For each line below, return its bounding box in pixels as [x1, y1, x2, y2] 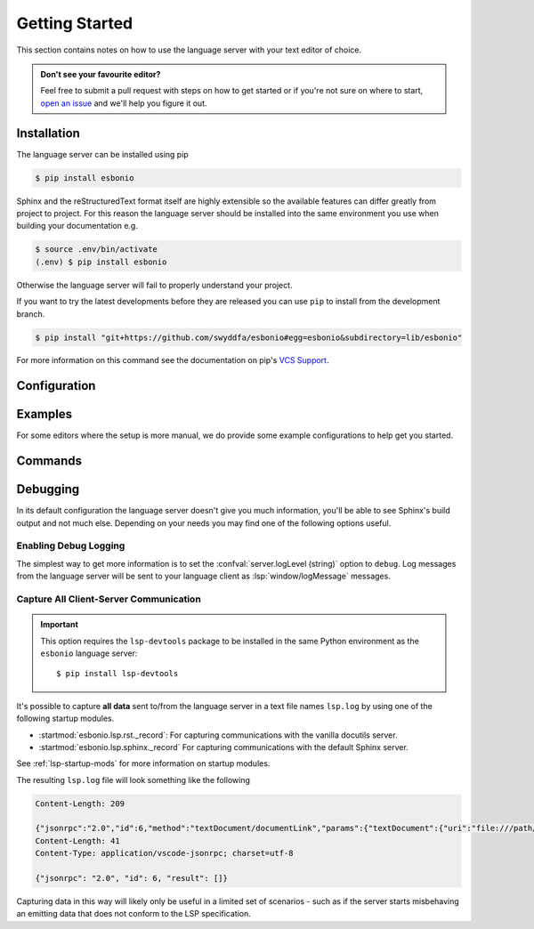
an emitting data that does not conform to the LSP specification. [16, 909, 251, 919]
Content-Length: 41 [35, 836, 120, 845]
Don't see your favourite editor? [40, 69, 161, 79]
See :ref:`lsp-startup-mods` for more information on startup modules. [16, 758, 271, 769]
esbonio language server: [40, 648, 138, 658]
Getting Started [16, 13, 133, 33]
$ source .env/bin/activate [35, 245, 158, 254]
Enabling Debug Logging [16, 539, 125, 552]
